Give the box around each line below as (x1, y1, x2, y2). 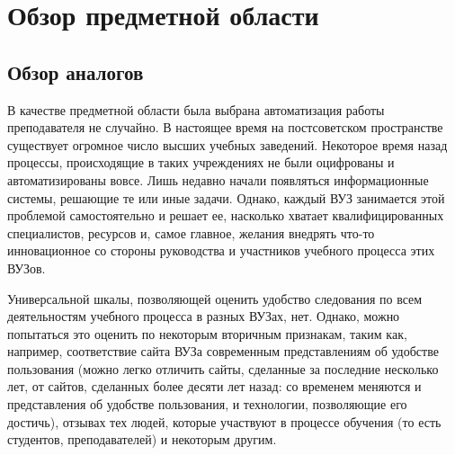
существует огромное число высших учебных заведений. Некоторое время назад (7, 135, 448, 154)
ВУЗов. (7, 258, 46, 277)
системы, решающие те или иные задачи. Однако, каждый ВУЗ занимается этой (7, 188, 445, 207)
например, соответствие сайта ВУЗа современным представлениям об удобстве (7, 342, 439, 361)
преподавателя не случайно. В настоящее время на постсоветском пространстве (7, 118, 443, 137)
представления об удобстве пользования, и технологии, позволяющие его (7, 395, 407, 414)
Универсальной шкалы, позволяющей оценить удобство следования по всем (7, 289, 423, 308)
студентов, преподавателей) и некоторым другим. (7, 430, 277, 449)
